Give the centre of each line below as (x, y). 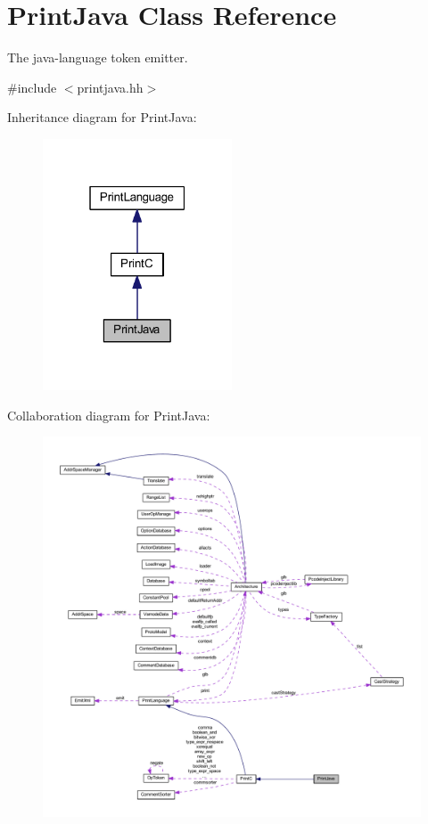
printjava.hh (110, 87)
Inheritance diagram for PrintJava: (102, 117)
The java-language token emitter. (98, 57)
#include (32, 87)
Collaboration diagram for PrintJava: (109, 415)
